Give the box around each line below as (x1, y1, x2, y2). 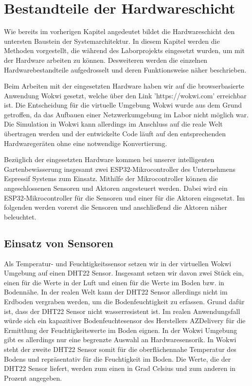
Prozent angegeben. (4, 372, 62, 383)
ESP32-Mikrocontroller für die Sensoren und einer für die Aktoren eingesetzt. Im (4, 192, 245, 202)
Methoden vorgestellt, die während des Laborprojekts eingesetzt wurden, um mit (4, 45, 245, 55)
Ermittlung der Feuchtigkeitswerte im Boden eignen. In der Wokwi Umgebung (4, 325, 237, 335)
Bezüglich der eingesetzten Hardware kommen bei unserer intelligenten (4, 154, 215, 165)
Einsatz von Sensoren (4, 235, 113, 250)
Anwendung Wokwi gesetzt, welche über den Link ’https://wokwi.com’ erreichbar (4, 90, 247, 100)
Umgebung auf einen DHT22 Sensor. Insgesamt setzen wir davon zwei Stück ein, (4, 268, 244, 278)
